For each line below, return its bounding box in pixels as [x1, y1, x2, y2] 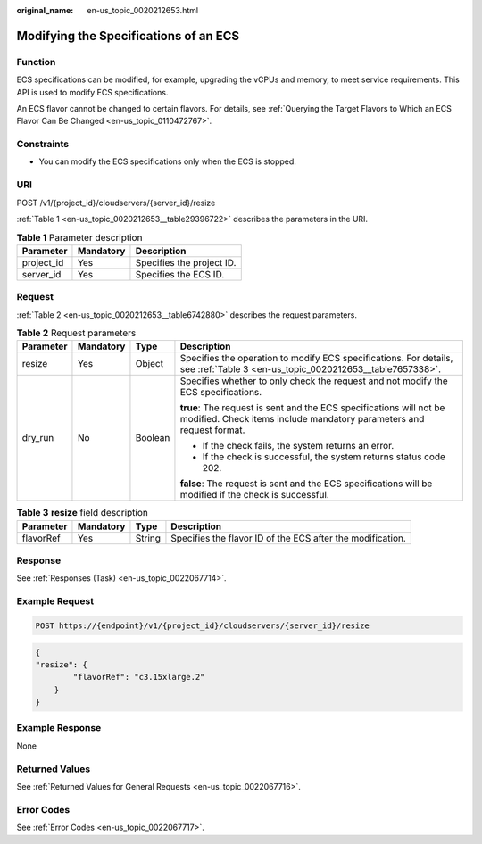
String [135, 532, 161, 544]
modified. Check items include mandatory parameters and [179, 413, 425, 426]
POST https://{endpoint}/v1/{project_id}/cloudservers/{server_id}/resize [35, 620, 370, 631]
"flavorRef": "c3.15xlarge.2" [72, 672, 205, 683]
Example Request [16, 595, 94, 608]
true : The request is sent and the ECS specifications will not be [179, 401, 445, 414]
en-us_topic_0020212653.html [87, 5, 199, 15]
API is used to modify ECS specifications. [16, 87, 169, 97]
